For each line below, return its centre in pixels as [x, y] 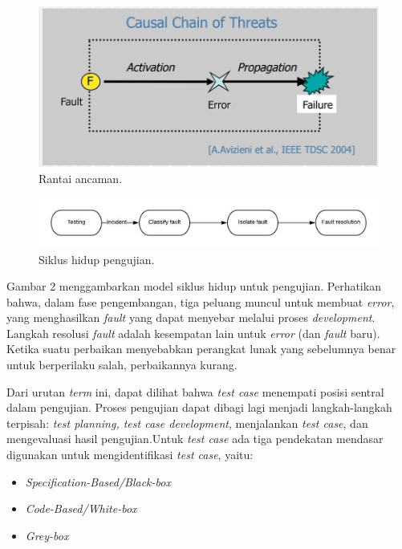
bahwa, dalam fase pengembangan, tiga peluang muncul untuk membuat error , [201, 301]
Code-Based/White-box [81, 508]
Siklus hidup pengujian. [97, 259]
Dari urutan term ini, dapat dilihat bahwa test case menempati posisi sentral [195, 391]
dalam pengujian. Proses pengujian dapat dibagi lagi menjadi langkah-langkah [199, 407]
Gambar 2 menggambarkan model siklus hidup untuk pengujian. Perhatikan [194, 286]
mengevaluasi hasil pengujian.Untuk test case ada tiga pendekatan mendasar [195, 439]
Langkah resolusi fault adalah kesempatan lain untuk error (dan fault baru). [193, 333]
